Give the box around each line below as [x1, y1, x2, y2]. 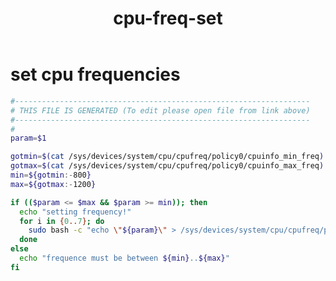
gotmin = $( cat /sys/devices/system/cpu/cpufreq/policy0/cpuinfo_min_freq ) [10, 152, 325, 162]
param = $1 [10, 133, 47, 144]
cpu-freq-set [113, 7, 223, 30]
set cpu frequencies [10, 63, 181, 86]
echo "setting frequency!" [19, 207, 132, 217]
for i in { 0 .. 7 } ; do [19, 216, 105, 226]
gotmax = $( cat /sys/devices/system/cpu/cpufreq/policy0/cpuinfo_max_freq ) [10, 161, 325, 171]
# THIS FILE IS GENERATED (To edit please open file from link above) [10, 105, 311, 116]
